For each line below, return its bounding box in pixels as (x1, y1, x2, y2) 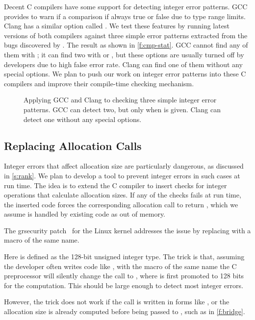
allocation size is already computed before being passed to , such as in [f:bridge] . (4, 306, 245, 317)
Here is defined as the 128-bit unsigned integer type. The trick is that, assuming (4, 251, 245, 262)
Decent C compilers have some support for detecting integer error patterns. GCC (4, 1, 248, 11)
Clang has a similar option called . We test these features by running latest (4, 21, 229, 31)
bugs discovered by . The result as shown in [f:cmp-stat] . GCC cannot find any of (4, 40, 248, 50)
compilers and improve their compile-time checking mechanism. (4, 78, 194, 88)
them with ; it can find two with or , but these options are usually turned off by (4, 49, 244, 59)
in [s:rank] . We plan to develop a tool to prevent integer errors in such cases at (4, 170, 240, 180)
